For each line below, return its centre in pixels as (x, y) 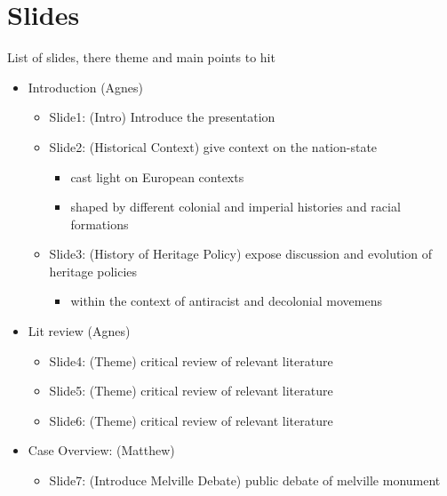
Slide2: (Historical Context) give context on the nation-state (213, 146)
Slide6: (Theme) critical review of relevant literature (191, 420)
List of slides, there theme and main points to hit (141, 57)
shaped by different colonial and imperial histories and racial (235, 207)
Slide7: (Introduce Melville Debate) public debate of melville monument (245, 480)
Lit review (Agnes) (79, 331)
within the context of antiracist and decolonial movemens (226, 301)
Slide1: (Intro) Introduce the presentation (162, 117)
